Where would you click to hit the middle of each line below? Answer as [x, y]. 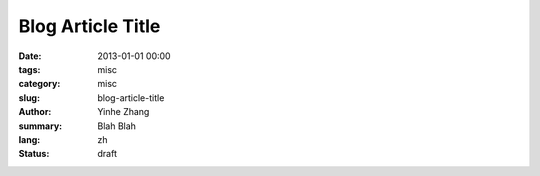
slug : [29, 97]
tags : [29, 69]
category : [39, 84]
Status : [34, 154]
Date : [30, 56]
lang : [29, 139]
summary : [40, 126]
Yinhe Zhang [123, 112]
